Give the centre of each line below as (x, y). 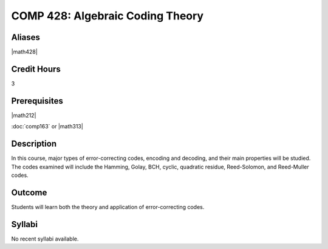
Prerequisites (37, 101)
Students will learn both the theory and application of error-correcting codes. (108, 207)
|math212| (24, 115)
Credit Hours (36, 69)
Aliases (26, 37)
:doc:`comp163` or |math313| (47, 127)
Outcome (29, 192)
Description (34, 144)
